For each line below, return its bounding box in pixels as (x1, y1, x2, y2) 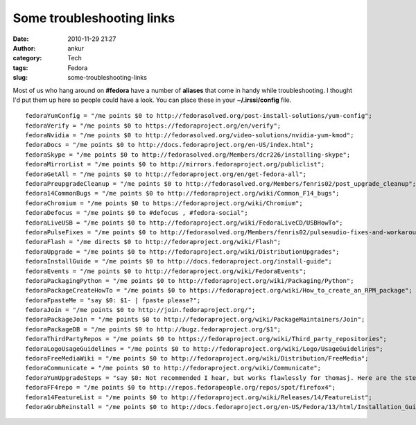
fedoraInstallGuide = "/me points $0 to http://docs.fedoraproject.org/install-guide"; (25, 257, 333, 266)
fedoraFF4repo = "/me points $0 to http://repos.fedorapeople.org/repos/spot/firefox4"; (25, 383, 336, 392)
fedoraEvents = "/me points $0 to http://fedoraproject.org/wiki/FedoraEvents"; (25, 267, 307, 275)
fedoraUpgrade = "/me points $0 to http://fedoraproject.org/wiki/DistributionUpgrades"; (25, 248, 340, 256)
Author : (12, 44, 36, 52)
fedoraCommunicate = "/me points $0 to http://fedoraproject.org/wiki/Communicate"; (25, 364, 322, 372)
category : (12, 54, 42, 62)
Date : (12, 35, 29, 43)
